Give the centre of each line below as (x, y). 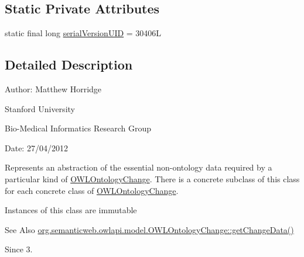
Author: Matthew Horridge (53, 89)
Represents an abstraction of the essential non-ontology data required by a (139, 167)
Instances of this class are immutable (71, 210)
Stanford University (40, 108)
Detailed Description (69, 65)
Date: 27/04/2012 (36, 147)
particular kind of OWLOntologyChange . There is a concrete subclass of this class (152, 178)
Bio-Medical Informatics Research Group (78, 128)
